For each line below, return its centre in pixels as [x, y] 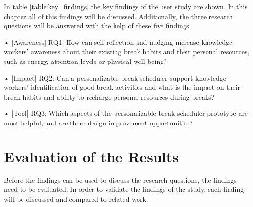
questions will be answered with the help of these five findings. [98, 26]
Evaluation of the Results [91, 156]
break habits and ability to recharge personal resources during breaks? [109, 96]
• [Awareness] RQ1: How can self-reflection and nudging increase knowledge [118, 42]
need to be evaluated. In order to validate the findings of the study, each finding [124, 189]
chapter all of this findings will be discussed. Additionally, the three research [119, 16]
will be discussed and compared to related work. [76, 198]
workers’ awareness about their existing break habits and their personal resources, [127, 52]
